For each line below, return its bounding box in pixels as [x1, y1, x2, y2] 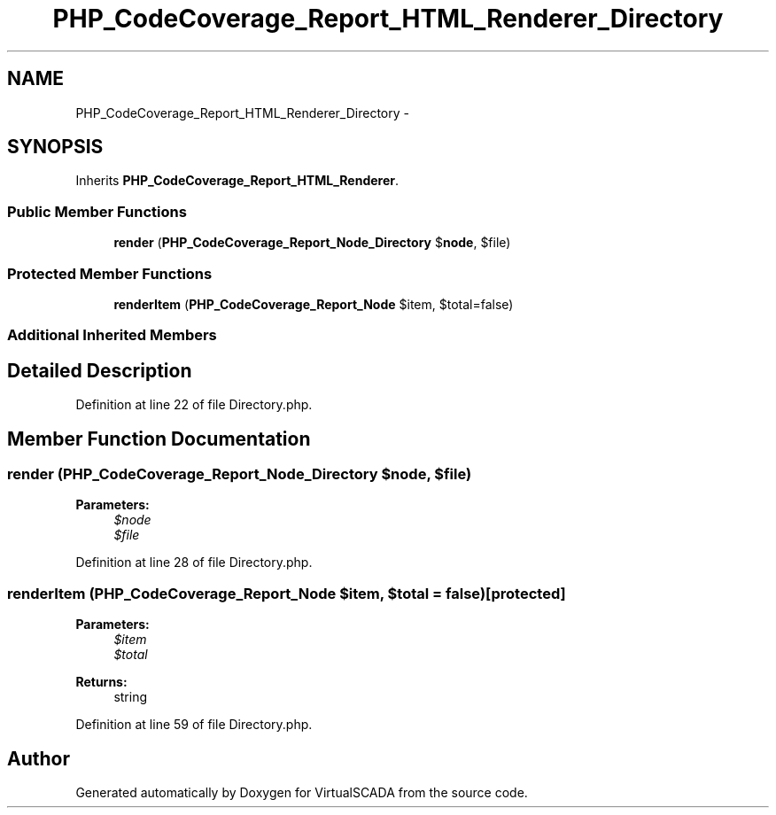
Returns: [75, 674, 128, 690]
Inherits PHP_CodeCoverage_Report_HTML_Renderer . [75, 173, 399, 189]
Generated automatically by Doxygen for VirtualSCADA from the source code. [75, 784, 528, 800]
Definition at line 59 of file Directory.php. [75, 717, 313, 733]
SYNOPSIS [7, 136, 104, 159]
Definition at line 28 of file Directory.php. [75, 555, 313, 570]
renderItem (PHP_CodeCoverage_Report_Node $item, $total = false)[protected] [7, 584, 566, 602]
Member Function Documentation [7, 427, 311, 450]
